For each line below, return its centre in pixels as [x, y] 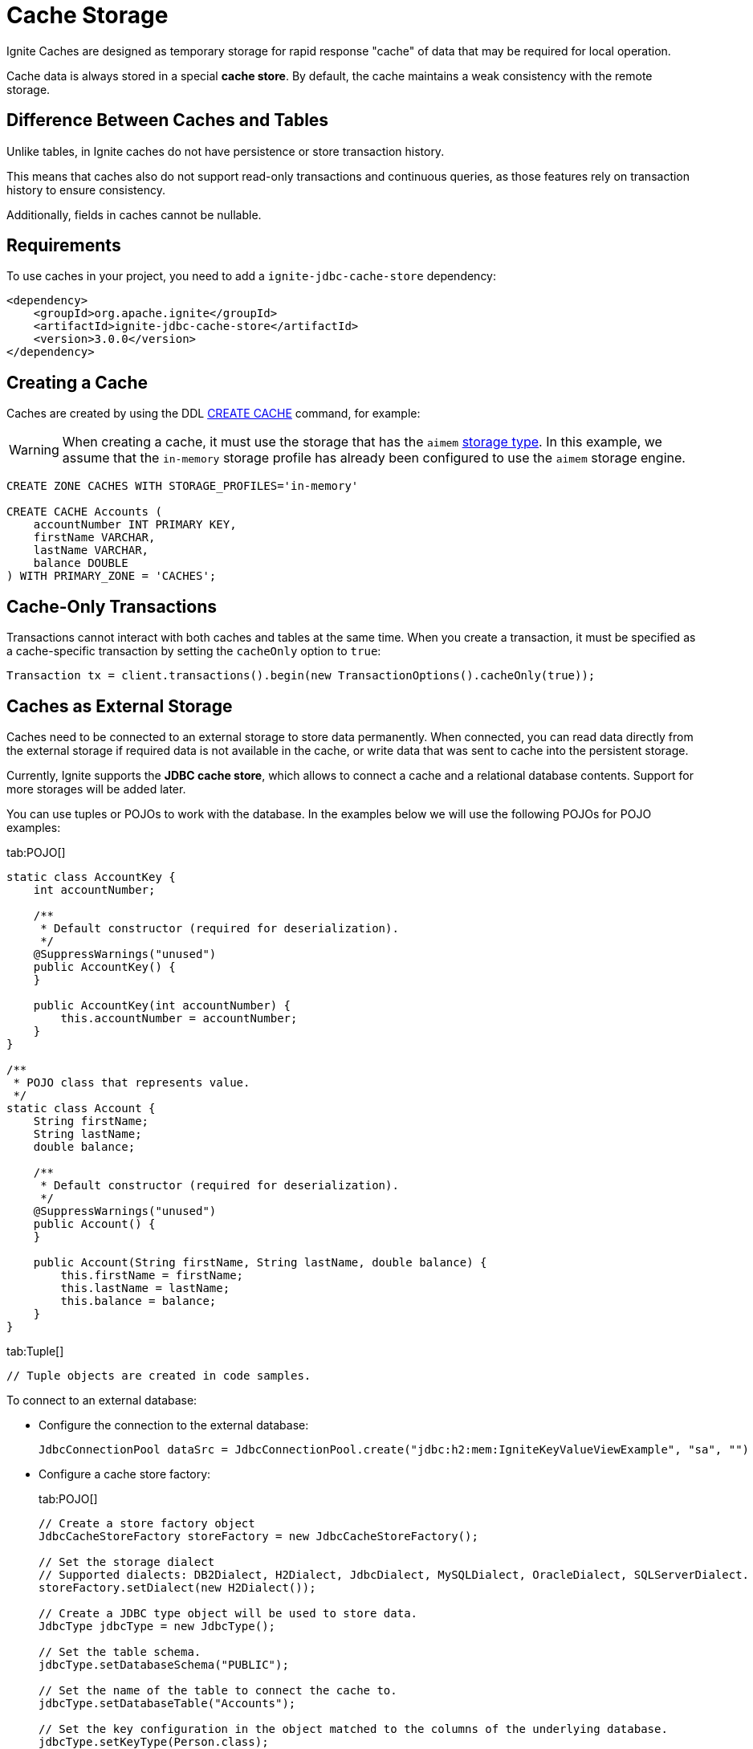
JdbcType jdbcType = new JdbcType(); [157, 1626]
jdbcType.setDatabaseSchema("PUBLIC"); [164, 1664]
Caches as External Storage [120, 706]
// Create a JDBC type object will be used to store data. [228, 1613]
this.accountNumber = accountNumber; [179, 1018]
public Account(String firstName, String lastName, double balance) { [260, 1262]
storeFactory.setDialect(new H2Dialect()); [177, 1587]
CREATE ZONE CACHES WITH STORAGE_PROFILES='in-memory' [183, 486]
